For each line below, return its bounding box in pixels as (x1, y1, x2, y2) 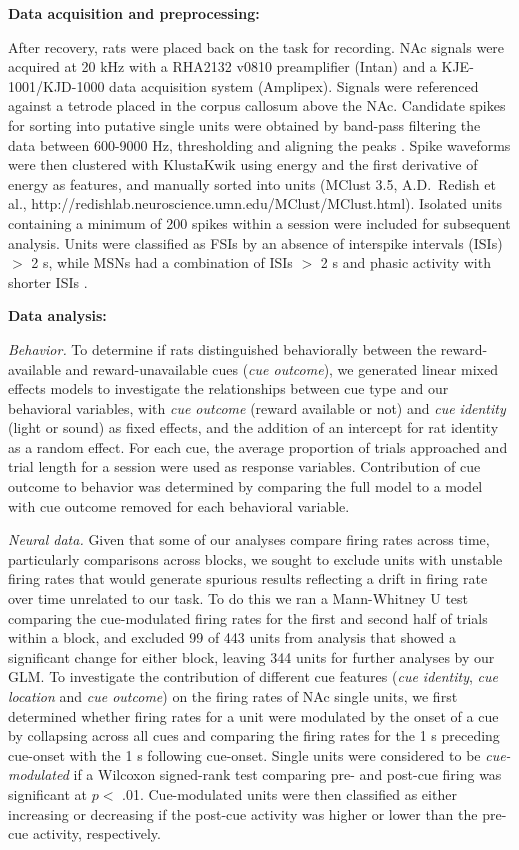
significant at (8, 783, 88, 804)
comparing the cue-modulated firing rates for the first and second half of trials (8, 607, 488, 628)
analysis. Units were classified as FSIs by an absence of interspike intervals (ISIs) (8, 232, 503, 253)
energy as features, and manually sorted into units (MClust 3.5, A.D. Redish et (8, 173, 496, 194)
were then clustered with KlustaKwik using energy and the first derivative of (8, 154, 478, 175)
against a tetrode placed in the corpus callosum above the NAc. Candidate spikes (8, 95, 506, 116)
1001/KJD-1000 (8, 75, 105, 96)
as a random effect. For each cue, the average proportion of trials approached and (8, 436, 508, 457)
